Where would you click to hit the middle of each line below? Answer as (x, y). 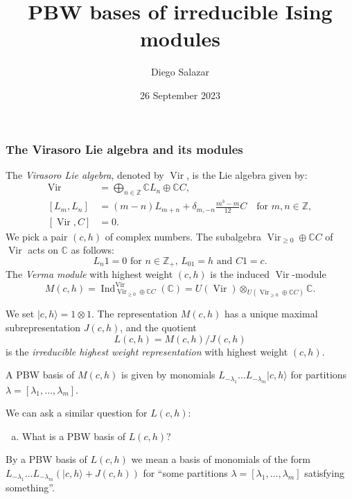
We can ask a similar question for (77, 413)
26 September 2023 (180, 95)
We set (20, 314)
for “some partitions (185, 472)
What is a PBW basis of (73, 436)
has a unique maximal (271, 314)
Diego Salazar (180, 72)
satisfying (324, 472)
